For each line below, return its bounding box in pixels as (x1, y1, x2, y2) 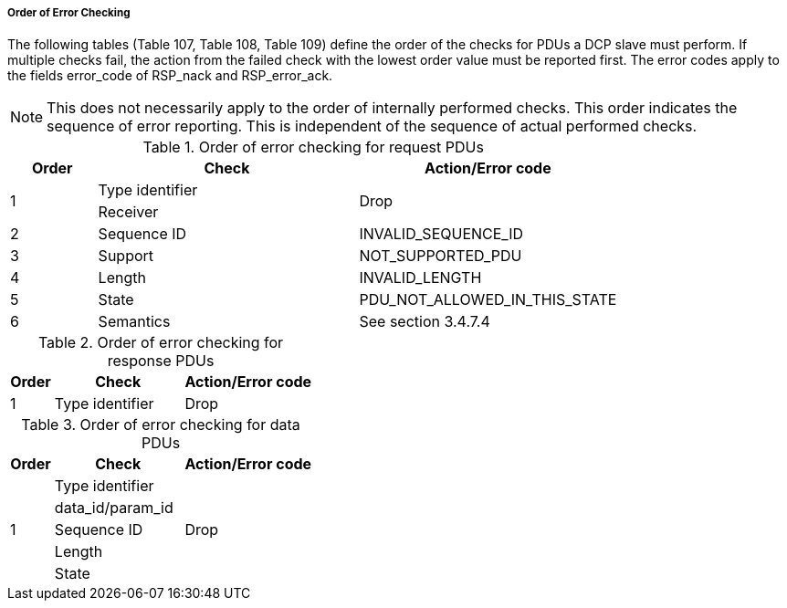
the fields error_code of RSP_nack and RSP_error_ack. (7, 68, 333, 84)
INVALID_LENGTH (359, 268, 482, 288)
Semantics (98, 312, 171, 331)
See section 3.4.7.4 (359, 312, 490, 331)
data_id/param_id (54, 498, 173, 518)
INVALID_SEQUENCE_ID (359, 225, 524, 244)
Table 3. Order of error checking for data (21, 415, 300, 435)
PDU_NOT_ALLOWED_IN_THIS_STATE (359, 290, 617, 309)
